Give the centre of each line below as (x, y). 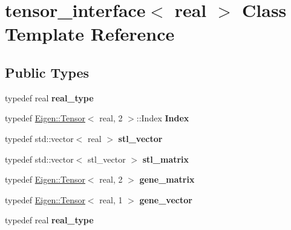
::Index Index (163, 118)
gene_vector (166, 199)
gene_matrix (167, 179)
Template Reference (90, 34)
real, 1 (111, 199)
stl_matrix (166, 159)
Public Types (47, 72)
